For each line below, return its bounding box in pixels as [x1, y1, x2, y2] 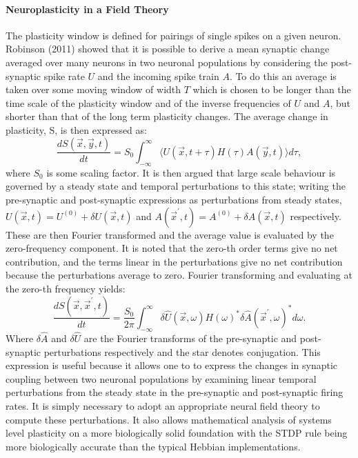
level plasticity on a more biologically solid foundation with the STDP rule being [6, 426, 348, 440]
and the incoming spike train [97, 68, 219, 83]
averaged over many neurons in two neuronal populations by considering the [6, 54, 328, 69]
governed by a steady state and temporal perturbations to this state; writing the [6, 179, 346, 193]
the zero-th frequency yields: [6, 281, 126, 295]
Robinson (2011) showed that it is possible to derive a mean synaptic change [6, 41, 330, 56]
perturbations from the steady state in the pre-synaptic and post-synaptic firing [6, 385, 344, 399]
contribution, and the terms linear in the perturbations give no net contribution [6, 254, 343, 268]
